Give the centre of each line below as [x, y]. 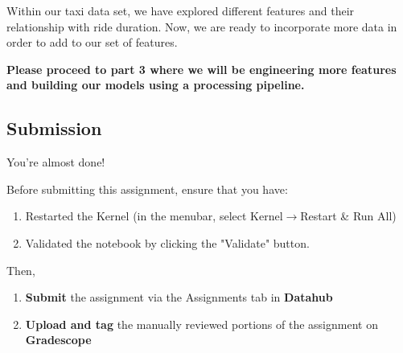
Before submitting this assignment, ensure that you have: [147, 189]
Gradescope [58, 340]
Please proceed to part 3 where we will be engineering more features [201, 69]
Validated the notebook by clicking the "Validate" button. [167, 242]
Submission [54, 128]
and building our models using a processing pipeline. [156, 85]
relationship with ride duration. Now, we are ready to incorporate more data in [202, 26]
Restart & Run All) [348, 216]
